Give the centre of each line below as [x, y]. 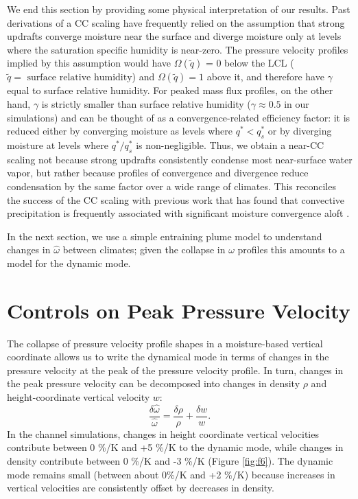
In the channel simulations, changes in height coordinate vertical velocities [163, 433]
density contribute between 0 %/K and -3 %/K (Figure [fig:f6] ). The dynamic [170, 461]
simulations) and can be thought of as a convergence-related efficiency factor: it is [179, 117]
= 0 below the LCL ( [250, 63]
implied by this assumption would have [89, 63]
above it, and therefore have [265, 77]
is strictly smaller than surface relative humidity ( [146, 103]
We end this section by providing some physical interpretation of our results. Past [179, 9]
